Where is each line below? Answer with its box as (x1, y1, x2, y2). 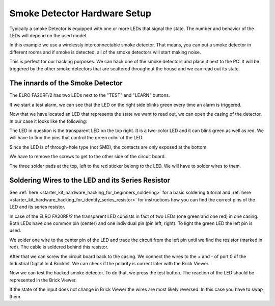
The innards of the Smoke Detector (9, 79, 123, 88)
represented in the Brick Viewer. (9, 277, 77, 283)
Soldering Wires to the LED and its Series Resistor (9, 176, 171, 185)
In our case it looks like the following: (9, 118, 88, 124)
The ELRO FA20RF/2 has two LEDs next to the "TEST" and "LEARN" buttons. (9, 92, 170, 98)
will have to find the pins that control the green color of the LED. (9, 135, 144, 141)
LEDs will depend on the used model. (9, 32, 88, 38)
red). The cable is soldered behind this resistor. (9, 244, 109, 250)
